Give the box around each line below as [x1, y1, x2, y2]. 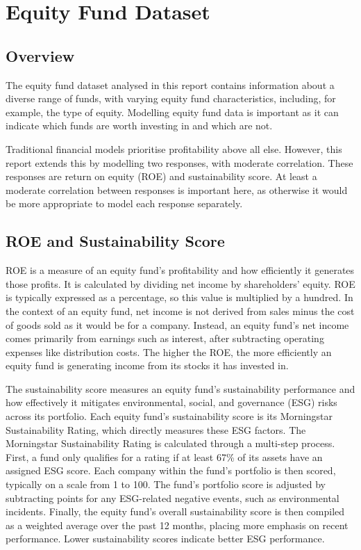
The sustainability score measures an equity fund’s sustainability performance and [6, 381, 355, 396]
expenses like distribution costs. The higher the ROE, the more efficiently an [6, 344, 332, 359]
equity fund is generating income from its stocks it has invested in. [6, 358, 289, 373]
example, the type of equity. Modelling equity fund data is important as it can [6, 104, 339, 119]
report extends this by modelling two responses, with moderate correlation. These [6, 155, 353, 170]
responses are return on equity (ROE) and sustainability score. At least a [6, 169, 317, 184]
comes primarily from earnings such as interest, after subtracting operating [6, 331, 324, 346]
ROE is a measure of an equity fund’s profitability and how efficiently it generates [6, 263, 355, 277]
